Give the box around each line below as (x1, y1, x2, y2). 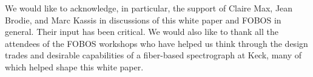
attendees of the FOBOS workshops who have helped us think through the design (5, 37, 308, 49)
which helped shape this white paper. (5, 60, 144, 73)
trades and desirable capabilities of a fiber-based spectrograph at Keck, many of (5, 49, 302, 61)
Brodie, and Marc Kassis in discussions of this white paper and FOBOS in (5, 13, 281, 26)
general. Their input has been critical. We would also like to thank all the (5, 25, 279, 38)
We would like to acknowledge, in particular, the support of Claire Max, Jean (5, 2, 293, 14)
